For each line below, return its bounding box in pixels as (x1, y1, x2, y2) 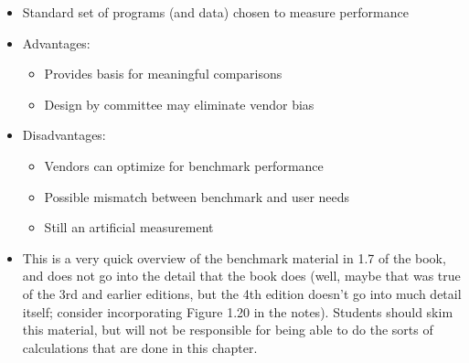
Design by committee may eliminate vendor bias (44, 94, 314, 113)
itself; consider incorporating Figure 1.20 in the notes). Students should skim (22, 302, 453, 321)
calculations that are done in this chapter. (22, 337, 258, 357)
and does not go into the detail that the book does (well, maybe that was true (22, 266, 461, 285)
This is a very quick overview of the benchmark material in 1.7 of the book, (22, 248, 446, 267)
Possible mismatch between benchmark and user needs (44, 187, 350, 206)
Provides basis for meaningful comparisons (44, 64, 282, 83)
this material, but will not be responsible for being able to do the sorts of (22, 320, 433, 339)
